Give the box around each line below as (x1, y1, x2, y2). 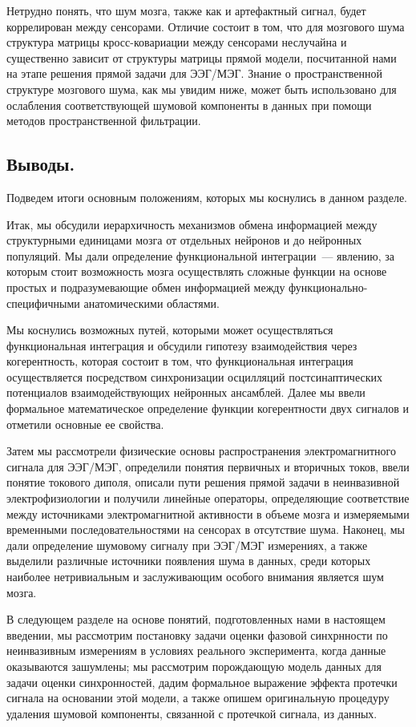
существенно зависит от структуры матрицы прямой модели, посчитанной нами (6, 49, 397, 66)
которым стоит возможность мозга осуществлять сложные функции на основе (6, 263, 387, 280)
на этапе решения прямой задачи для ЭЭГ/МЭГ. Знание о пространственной (6, 65, 382, 82)
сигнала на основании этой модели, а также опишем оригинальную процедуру (6, 689, 390, 706)
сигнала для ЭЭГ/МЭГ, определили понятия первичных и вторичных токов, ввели (6, 458, 410, 475)
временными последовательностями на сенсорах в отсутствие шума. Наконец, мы (6, 521, 406, 538)
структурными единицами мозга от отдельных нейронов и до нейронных (6, 232, 362, 248)
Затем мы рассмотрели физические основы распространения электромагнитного (6, 442, 396, 459)
